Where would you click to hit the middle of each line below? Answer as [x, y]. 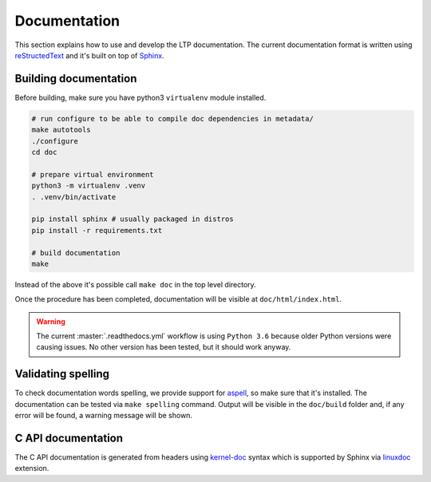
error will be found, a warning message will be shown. [104, 416]
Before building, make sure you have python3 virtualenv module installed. [140, 97]
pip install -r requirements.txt [97, 230]
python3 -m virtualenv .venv [89, 186]
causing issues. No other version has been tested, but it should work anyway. [164, 347]
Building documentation [76, 79]
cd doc [44, 152]
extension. [32, 468]
